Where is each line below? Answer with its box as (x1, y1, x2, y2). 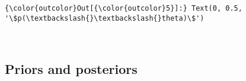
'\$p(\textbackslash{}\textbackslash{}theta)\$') (5, 14, 205, 22)
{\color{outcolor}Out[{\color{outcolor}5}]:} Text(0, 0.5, (5, 4, 242, 12)
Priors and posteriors (5, 60, 138, 78)
